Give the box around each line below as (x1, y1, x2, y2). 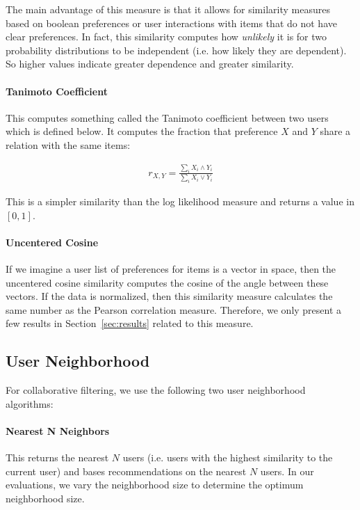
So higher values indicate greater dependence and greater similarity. (6, 56, 294, 71)
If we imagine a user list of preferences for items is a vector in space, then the (6, 262, 336, 276)
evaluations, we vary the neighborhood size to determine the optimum (6, 477, 304, 492)
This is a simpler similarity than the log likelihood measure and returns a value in (6, 194, 354, 209)
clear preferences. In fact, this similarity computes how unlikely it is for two (6, 29, 327, 44)
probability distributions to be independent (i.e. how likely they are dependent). (6, 42, 347, 57)
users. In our (260, 463, 314, 478)
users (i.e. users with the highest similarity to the (122, 450, 333, 465)
